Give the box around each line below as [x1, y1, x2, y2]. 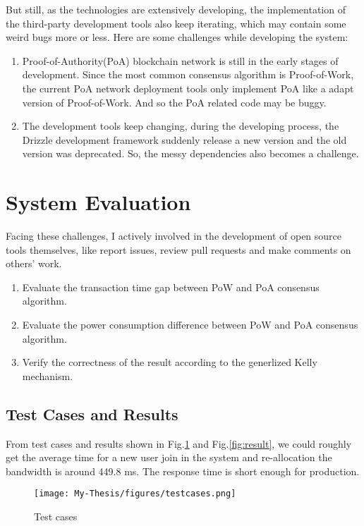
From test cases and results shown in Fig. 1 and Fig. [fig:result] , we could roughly [6, 436, 352, 451]
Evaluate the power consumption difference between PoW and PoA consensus [22, 317, 358, 332]
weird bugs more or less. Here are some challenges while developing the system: [6, 30, 348, 44]
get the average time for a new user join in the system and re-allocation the [6, 450, 332, 465]
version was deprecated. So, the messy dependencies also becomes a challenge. [22, 146, 359, 161]
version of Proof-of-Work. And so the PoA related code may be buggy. [22, 94, 327, 109]
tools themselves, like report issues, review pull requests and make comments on [6, 242, 351, 257]
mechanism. [22, 368, 73, 383]
